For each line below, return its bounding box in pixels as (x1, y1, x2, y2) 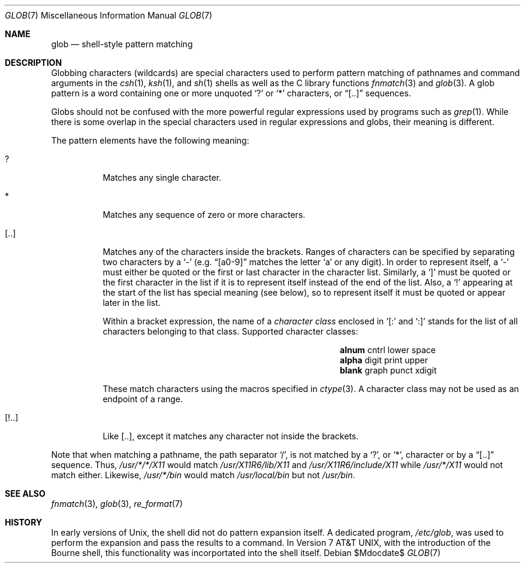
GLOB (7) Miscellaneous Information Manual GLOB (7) (5, 10, 213, 20)
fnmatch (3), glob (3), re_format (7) (51, 499, 183, 509)
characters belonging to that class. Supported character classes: (102, 326, 358, 336)
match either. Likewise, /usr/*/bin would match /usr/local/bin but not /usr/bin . (51, 470, 355, 480)
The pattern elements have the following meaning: (51, 135, 249, 145)
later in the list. (102, 297, 161, 308)
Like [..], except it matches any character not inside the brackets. (102, 431, 359, 441)
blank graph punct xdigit (340, 365, 437, 375)
